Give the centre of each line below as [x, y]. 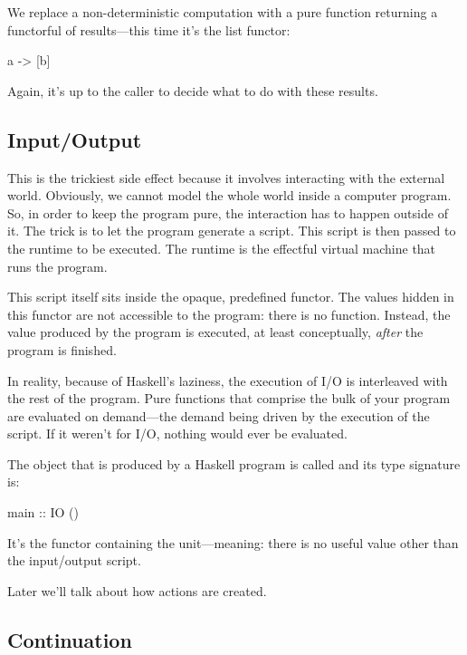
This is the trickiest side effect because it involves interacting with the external [226, 177]
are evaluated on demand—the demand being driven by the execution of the [219, 415]
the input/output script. [74, 560]
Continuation [70, 639]
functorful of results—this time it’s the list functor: [149, 29]
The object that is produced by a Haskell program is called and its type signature [234, 463]
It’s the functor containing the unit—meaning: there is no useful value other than [233, 542]
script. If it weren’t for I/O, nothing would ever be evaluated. [177, 433]
